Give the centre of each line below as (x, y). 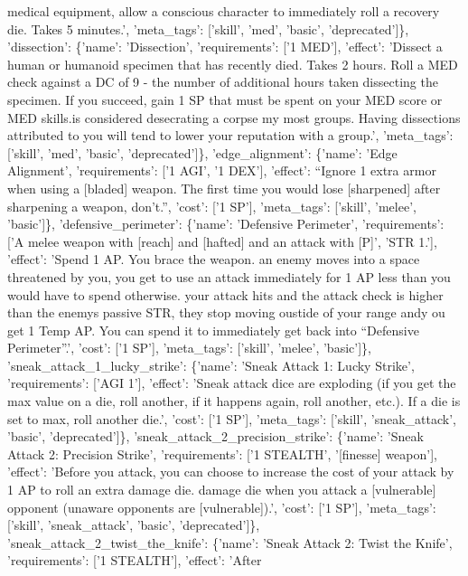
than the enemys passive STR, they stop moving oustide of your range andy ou (226, 312)
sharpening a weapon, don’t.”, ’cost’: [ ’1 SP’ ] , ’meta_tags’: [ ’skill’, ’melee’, (212, 206)
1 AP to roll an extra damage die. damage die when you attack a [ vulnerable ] (222, 490)
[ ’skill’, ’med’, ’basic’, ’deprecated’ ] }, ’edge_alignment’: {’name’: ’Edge (202, 152)
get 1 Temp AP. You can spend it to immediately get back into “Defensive (213, 330)
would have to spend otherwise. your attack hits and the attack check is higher (225, 294)
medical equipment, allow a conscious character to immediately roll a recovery (224, 11)
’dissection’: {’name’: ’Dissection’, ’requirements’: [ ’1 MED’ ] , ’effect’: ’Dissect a (225, 47)
